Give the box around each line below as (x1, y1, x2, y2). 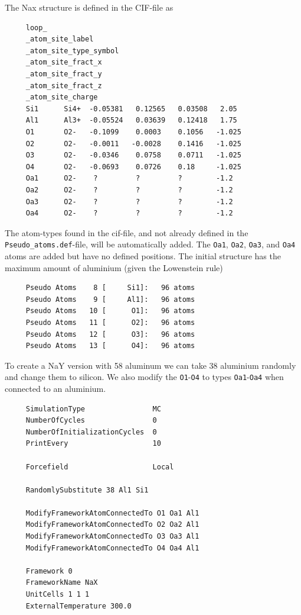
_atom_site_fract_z (25, 81, 102, 90)
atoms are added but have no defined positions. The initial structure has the (5, 249, 281, 262)
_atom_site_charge (25, 93, 98, 102)
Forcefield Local (25, 462, 174, 471)
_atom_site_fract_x (25, 58, 102, 67)
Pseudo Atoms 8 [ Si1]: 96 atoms (25, 284, 195, 292)
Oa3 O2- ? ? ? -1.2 (25, 197, 233, 206)
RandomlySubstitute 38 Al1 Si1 (25, 485, 149, 494)
